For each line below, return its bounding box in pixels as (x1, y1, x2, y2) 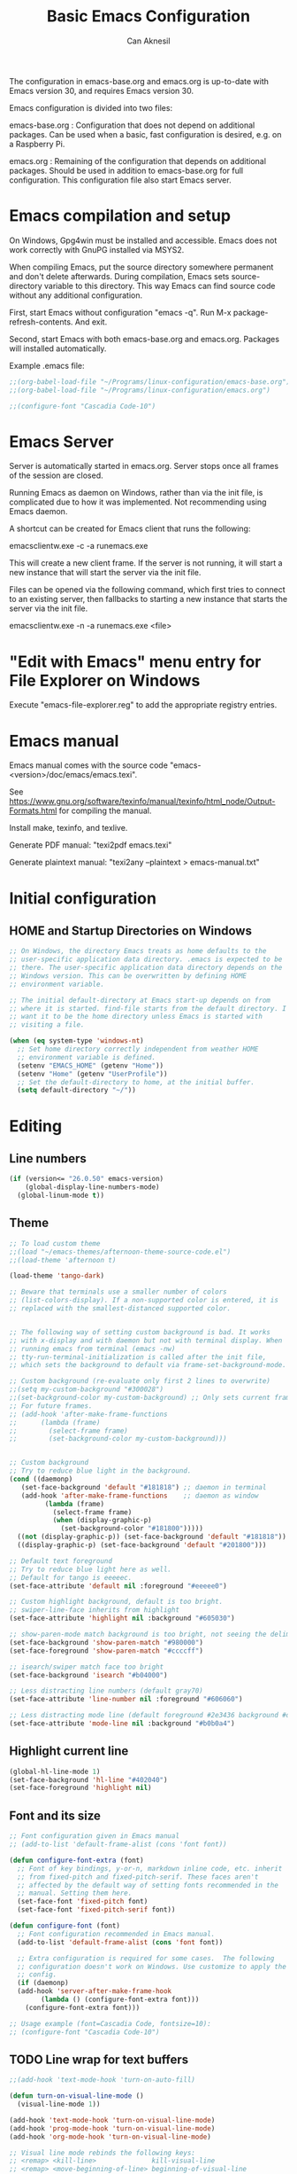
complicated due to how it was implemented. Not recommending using (9, 497, 267, 507)
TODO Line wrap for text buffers (9, 2052, 189, 2067)
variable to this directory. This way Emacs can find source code (43, 280, 276, 291)
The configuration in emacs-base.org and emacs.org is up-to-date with (9, 75, 270, 86)
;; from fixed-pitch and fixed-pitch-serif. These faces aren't (17, 1873, 259, 1881)
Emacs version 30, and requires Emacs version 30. (9, 85, 194, 96)
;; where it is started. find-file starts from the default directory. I (9, 1004, 287, 1013)
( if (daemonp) (17, 1979, 69, 1988)
